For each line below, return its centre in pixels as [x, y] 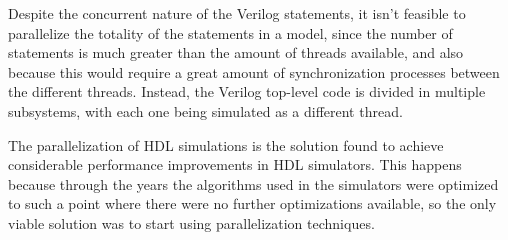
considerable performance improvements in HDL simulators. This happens [235, 164]
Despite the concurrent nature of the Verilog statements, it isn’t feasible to [237, 13]
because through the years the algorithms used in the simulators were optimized [253, 183]
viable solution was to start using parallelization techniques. [191, 222]
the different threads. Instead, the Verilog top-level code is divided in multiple [247, 91]
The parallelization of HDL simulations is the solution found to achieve [226, 144]
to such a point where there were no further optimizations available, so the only [252, 203]
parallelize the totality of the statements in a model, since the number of [230, 32]
